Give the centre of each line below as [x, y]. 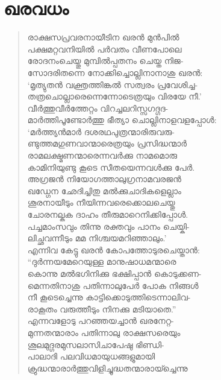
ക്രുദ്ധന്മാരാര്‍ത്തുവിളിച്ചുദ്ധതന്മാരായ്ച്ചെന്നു [107, 368]
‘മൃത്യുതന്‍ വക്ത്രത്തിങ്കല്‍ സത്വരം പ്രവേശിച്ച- [113, 84]
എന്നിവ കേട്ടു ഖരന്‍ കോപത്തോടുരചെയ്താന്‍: [114, 249]
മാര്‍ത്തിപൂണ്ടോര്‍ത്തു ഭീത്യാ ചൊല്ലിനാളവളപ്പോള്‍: [122, 120]
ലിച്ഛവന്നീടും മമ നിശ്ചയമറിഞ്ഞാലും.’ [97, 238]
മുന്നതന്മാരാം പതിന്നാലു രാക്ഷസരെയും [104, 332]
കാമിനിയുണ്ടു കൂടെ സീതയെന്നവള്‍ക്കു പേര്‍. [111, 167]
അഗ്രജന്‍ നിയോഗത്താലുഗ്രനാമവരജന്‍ [104, 179]
